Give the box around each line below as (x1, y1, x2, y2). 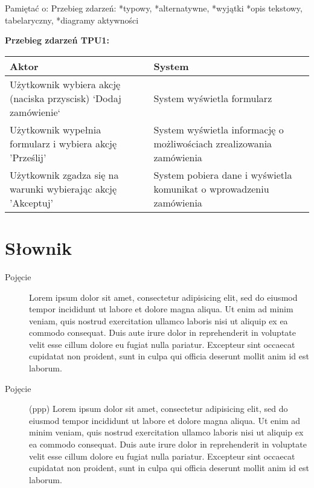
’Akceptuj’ (10, 195, 54, 210)
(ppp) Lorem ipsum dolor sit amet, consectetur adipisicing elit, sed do (29, 402, 288, 415)
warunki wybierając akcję (10, 181, 117, 196)
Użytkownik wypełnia (10, 122, 101, 136)
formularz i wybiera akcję (10, 136, 117, 150)
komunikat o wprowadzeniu (153, 181, 269, 196)
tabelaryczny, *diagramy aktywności (5, 13, 139, 26)
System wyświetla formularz (153, 91, 272, 105)
